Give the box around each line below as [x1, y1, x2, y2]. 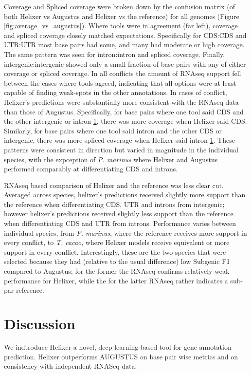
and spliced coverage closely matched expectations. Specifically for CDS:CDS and [4, 30, 247, 40]
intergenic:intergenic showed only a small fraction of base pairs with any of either [4, 58, 246, 69]
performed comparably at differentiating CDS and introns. [4, 164, 178, 174]
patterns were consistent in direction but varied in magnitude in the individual [4, 144, 238, 154]
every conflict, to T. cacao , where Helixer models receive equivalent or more [4, 237, 230, 247]
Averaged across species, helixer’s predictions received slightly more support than [4, 189, 246, 200]
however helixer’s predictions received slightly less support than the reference [4, 208, 233, 219]
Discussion [4, 314, 75, 333]
